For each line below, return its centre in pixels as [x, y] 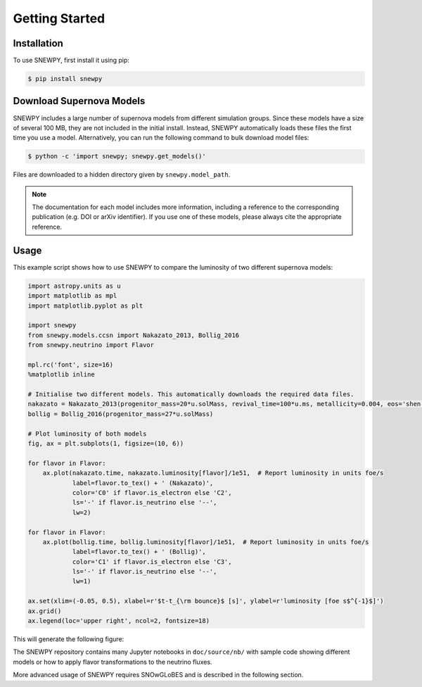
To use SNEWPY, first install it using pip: [71, 61]
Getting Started [59, 18]
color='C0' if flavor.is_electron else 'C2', [152, 492]
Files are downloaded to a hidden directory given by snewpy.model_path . [122, 175]
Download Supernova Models [79, 101]
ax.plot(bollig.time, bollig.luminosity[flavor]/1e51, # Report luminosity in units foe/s [206, 542]
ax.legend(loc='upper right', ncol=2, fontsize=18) [119, 621]
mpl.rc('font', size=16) [71, 365]
